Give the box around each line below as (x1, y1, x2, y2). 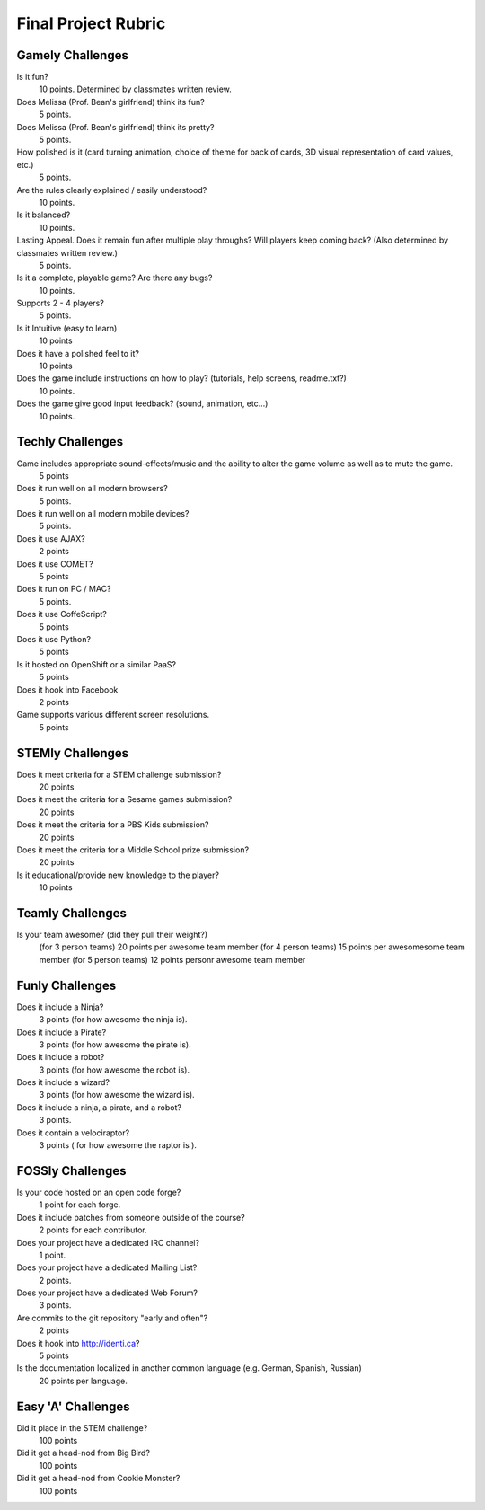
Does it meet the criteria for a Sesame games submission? (16, 794, 233, 805)
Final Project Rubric (16, 13, 166, 33)
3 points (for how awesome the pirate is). (39, 1038, 192, 1050)
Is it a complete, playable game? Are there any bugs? (16, 272, 213, 283)
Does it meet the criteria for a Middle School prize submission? (16, 844, 250, 855)
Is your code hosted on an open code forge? (16, 1187, 181, 1197)
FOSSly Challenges (16, 1163, 127, 1179)
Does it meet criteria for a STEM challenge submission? (16, 769, 222, 780)
